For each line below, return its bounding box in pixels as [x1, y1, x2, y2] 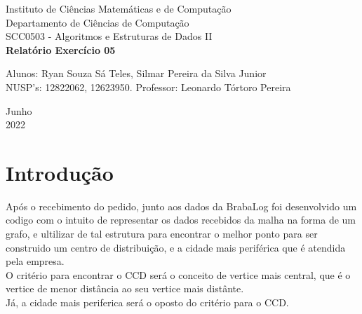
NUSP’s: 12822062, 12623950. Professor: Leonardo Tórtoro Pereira [6, 79, 291, 94]
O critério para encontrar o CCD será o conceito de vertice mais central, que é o [6, 267, 351, 282]
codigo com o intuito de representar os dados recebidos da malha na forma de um [6, 212, 356, 227]
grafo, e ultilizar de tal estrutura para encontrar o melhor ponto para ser [6, 226, 318, 241]
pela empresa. [6, 254, 65, 268]
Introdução [6, 158, 114, 186]
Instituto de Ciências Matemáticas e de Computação [6, 1, 232, 15]
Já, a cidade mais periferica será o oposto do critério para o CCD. [6, 295, 289, 310]
